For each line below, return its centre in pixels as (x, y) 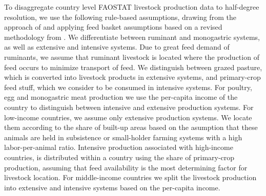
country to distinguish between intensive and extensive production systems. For (129, 107)
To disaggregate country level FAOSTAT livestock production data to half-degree (132, 7)
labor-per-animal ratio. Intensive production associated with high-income (119, 147)
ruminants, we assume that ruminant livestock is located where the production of (132, 57)
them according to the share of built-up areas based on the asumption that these (131, 127)
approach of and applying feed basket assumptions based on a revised (113, 27)
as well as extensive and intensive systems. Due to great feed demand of (117, 47)
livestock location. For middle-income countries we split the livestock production (130, 177)
